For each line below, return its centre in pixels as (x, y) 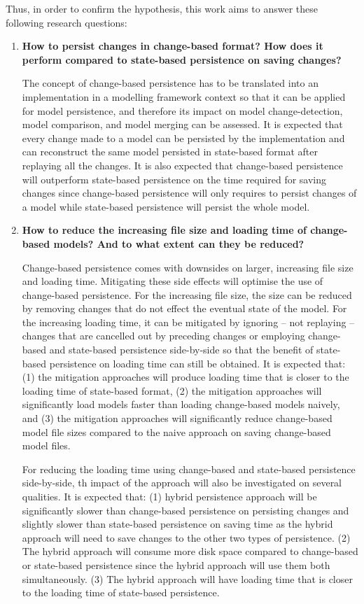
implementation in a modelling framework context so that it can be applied (184, 96)
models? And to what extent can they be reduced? (179, 243)
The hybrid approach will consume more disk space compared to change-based (190, 551)
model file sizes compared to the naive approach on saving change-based (176, 431)
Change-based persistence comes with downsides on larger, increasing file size (188, 267)
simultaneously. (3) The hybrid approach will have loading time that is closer (187, 578)
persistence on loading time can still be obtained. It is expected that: (197, 363)
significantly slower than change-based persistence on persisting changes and (185, 510)
